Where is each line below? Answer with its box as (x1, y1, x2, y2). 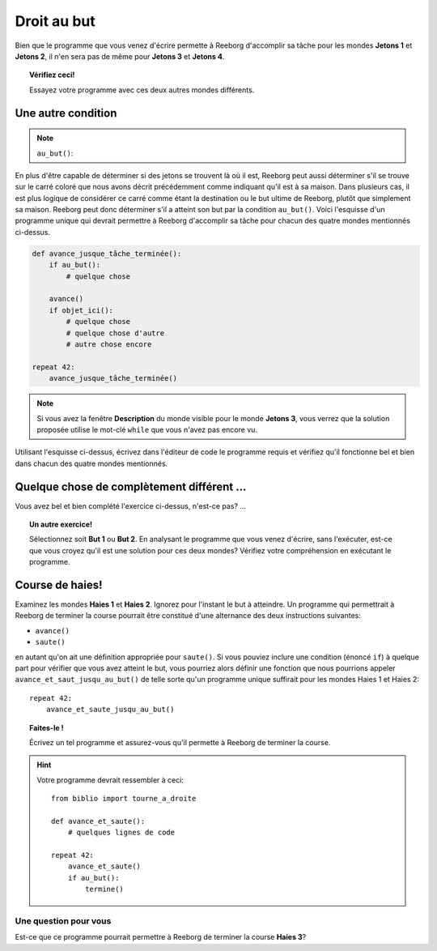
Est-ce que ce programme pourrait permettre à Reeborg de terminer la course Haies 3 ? (15, 932, 307, 942)
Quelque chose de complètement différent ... (15, 480, 247, 493)
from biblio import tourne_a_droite (51, 794, 197, 804)
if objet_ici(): (49, 305, 113, 315)
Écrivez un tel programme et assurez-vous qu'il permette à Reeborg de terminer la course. (29, 737, 331, 747)
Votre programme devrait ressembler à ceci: (36, 774, 184, 785)
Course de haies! (15, 578, 103, 591)
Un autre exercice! (29, 519, 93, 529)
